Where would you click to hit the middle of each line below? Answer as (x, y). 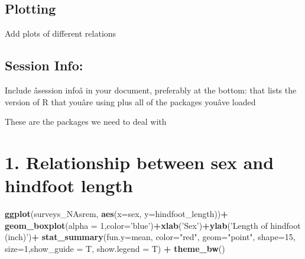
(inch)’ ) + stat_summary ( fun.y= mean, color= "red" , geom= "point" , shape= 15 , (150, 237)
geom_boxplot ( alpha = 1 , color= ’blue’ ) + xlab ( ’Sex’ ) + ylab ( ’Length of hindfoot (153, 225)
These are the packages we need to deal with (86, 122)
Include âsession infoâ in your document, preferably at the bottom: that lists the (151, 90)
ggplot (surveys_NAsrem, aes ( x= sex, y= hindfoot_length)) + (116, 214)
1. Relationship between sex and (139, 162)
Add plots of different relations (61, 33)
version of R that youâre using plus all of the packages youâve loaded (130, 101)
